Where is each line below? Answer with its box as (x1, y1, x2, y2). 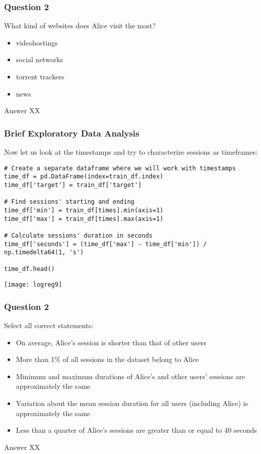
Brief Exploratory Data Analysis (4, 126, 140, 139)
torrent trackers (16, 71, 64, 81)
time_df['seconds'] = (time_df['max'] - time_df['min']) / (4, 240, 207, 248)
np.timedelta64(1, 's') (4, 249, 84, 256)
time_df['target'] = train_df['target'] (4, 181, 142, 189)
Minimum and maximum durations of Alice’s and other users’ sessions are (16, 371, 245, 381)
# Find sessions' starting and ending (4, 198, 135, 206)
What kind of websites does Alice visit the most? (4, 20, 156, 31)
